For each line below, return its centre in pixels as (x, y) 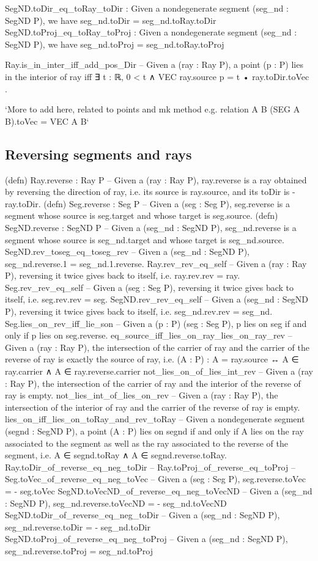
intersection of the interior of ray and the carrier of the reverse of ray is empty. (153, 407)
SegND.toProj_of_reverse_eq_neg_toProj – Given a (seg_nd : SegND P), (146, 539)
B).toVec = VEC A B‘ (47, 121)
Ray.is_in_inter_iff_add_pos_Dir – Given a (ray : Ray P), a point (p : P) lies (154, 64)
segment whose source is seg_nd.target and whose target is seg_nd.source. (145, 239)
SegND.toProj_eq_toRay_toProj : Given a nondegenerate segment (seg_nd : (151, 32)
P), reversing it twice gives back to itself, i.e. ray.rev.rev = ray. (123, 275)
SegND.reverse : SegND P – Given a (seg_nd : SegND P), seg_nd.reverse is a (151, 227)
